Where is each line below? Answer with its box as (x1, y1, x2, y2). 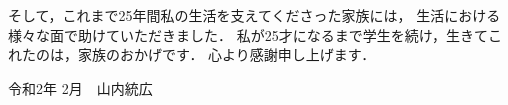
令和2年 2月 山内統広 (8, 77, 153, 98)
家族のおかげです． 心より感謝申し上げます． (77, 44, 376, 65)
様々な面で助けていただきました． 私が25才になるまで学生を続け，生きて (8, 24, 488, 45)
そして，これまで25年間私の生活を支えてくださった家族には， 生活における (8, 5, 501, 25)
